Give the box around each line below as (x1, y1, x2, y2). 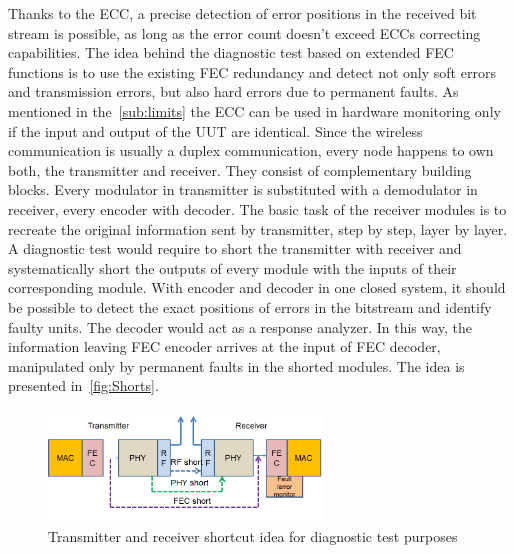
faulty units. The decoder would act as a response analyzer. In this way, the (8, 316, 473, 337)
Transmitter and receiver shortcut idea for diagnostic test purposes (48, 526, 458, 547)
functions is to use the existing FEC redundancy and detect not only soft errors (8, 61, 496, 82)
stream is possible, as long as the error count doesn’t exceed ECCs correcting (8, 22, 481, 43)
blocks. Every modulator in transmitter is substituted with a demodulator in (8, 179, 478, 200)
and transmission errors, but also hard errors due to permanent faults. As (8, 81, 459, 102)
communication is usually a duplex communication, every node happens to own (8, 140, 494, 161)
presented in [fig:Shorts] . (8, 375, 159, 396)
